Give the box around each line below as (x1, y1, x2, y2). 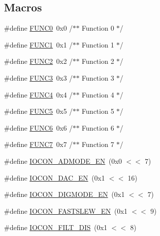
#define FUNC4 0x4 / (4, 89, 73, 99)
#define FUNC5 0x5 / (4, 106, 73, 116)
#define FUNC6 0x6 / (4, 122, 73, 133)
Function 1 (82, 39, 114, 49)
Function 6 (82, 122, 114, 133)
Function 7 (82, 139, 114, 149)
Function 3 (82, 72, 114, 83)
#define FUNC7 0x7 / (4, 139, 73, 149)
